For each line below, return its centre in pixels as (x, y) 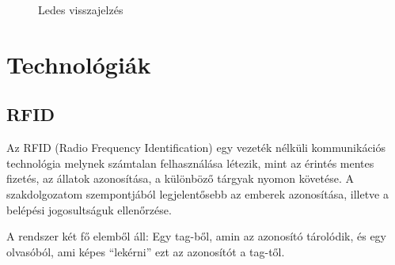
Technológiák (79, 64)
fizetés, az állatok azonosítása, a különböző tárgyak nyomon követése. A (180, 178)
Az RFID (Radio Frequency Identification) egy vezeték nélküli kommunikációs (196, 148)
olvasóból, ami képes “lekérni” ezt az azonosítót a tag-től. (146, 251)
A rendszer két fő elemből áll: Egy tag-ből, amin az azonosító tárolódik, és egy (197, 236)
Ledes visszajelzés (81, 9)
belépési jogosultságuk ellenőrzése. (89, 209)
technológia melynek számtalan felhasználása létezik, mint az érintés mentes (190, 163)
